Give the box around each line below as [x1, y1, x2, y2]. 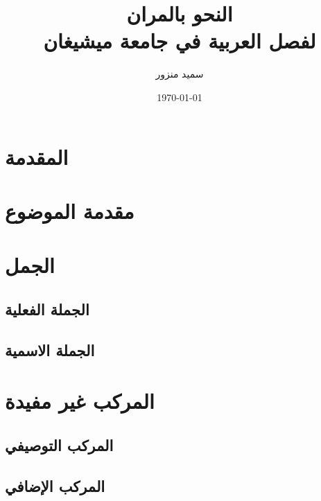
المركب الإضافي [5, 475, 105, 496]
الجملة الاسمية [5, 339, 95, 360]
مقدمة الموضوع [5, 196, 135, 225]
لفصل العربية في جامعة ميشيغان [43, 26, 316, 55]
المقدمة [5, 142, 69, 170]
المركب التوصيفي [5, 434, 114, 455]
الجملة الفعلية [5, 298, 89, 319]
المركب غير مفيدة [5, 387, 155, 415]
